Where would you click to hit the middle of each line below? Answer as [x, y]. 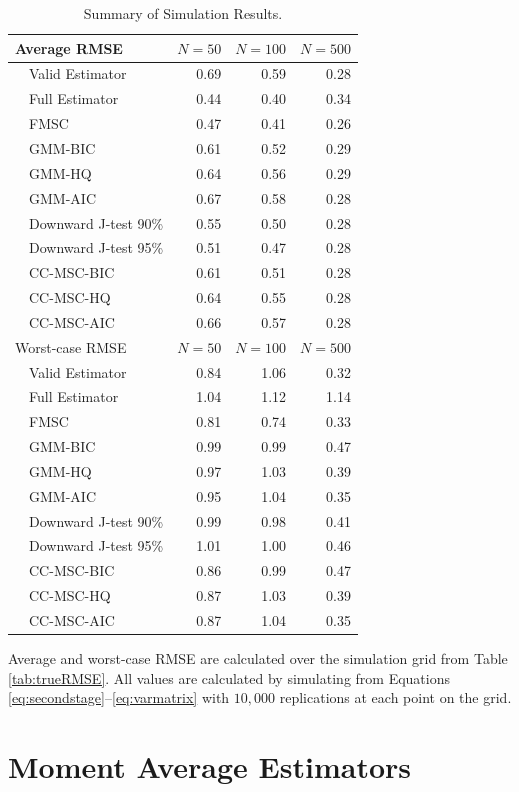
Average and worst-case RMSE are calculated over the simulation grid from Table [258, 658]
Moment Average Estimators [210, 766]
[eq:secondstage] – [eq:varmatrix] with [119, 697]
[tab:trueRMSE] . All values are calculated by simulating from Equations [229, 677]
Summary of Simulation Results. [183, 13]
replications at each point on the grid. [395, 697]
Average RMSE [69, 47]
